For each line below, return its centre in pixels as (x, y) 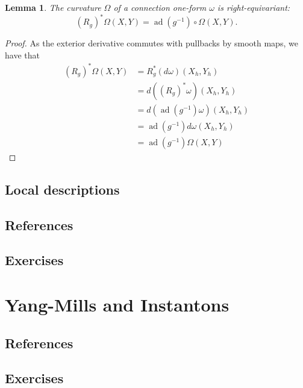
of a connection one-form (160, 7)
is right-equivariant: (254, 7)
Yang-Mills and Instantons (117, 305)
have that (22, 55)
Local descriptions (62, 189)
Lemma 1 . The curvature (53, 7)
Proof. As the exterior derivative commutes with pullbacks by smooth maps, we (151, 43)
